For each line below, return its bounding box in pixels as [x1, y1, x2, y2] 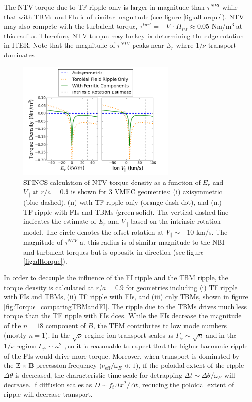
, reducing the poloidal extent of [138, 379, 234, 389]
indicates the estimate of [23, 216, 96, 226]
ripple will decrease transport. [4, 389, 93, 399]
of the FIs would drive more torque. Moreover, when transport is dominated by [4, 350, 240, 361]
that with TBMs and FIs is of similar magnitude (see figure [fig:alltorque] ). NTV [4, 11, 244, 21]
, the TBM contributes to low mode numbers [93, 320, 227, 330]
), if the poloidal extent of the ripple [136, 360, 244, 370]
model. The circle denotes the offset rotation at [23, 226, 164, 237]
